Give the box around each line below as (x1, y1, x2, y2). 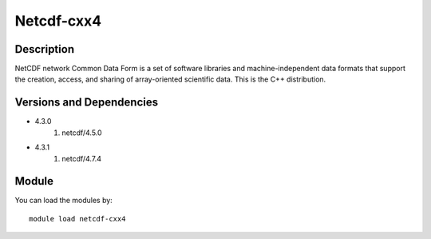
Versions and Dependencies (14, 96, 159, 110)
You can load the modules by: (14, 196, 113, 205)
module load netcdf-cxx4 (29, 214, 126, 223)
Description (14, 42, 75, 56)
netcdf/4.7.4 (61, 153, 101, 163)
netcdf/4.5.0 (61, 128, 103, 137)
